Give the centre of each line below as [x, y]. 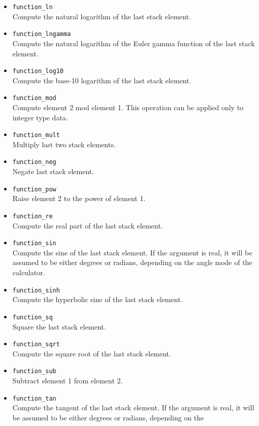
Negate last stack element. [53, 171]
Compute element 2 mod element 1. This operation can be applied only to [128, 107]
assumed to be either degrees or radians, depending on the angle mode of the [132, 262]
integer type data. [40, 117]
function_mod [34, 98]
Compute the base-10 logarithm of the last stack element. [102, 80]
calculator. [29, 272]
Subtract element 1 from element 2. [68, 381]
